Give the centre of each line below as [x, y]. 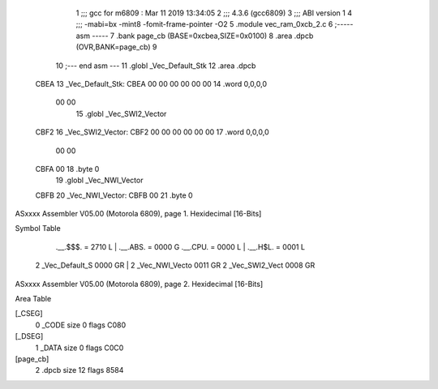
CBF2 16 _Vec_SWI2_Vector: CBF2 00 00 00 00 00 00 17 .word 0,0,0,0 [152, 132]
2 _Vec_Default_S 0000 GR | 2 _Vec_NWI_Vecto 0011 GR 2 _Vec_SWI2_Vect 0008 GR [175, 265]
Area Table [33, 299]
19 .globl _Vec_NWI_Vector [99, 180]
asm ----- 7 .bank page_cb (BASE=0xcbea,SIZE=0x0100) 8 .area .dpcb [195, 36]
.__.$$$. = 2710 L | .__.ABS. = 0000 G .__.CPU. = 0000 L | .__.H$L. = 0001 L [180, 246]
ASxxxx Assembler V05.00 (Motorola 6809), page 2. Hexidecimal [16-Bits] [139, 284]
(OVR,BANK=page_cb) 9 [116, 47]
